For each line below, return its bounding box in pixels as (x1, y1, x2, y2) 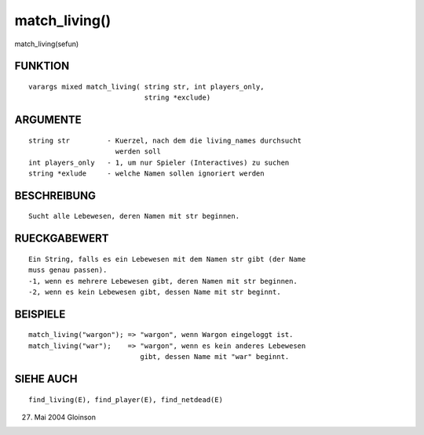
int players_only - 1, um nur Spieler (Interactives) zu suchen (28, 158, 290, 167)
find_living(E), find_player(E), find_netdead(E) (28, 395, 224, 404)
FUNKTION (14, 60, 70, 73)
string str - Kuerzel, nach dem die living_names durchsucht (28, 136, 302, 145)
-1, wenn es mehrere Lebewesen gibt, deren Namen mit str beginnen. (28, 277, 298, 285)
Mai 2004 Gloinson (34, 412, 96, 422)
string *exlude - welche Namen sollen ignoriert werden (28, 169, 265, 178)
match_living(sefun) (14, 39, 79, 49)
